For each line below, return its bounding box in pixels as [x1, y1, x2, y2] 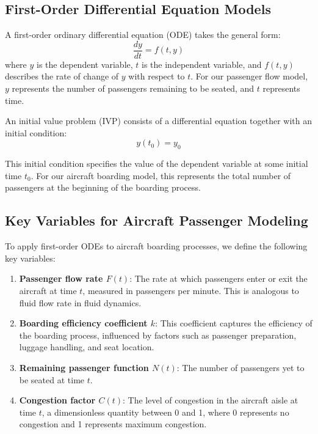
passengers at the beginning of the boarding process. [5, 181, 201, 194]
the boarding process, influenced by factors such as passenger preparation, [19, 328, 297, 341]
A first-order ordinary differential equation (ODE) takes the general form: [5, 28, 281, 41]
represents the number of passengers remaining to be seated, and [12, 82, 255, 95]
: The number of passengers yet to [176, 361, 305, 373]
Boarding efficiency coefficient [19, 317, 148, 329]
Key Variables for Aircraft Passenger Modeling [5, 211, 308, 230]
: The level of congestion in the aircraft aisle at [123, 394, 298, 406]
